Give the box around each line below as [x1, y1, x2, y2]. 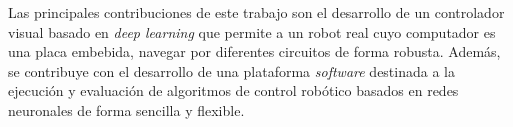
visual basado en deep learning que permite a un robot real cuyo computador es [8, 21, 496, 42]
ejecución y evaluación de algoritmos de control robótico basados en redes [8, 80, 459, 101]
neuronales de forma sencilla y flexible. [8, 99, 245, 120]
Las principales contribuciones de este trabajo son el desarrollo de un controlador [8, 2, 505, 22]
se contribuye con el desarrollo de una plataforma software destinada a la [8, 60, 455, 81]
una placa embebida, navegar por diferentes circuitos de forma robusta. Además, [8, 41, 501, 62]
